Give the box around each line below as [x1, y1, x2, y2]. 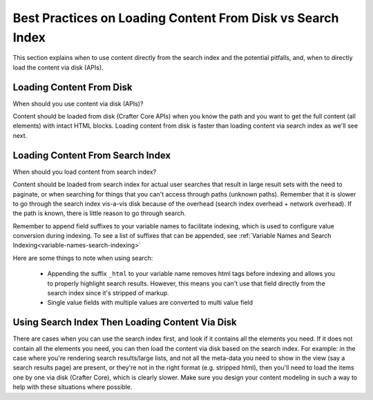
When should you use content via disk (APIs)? [12, 99, 144, 108]
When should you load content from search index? [12, 168, 157, 176]
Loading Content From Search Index [12, 149, 171, 161]
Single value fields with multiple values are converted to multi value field [47, 299, 254, 307]
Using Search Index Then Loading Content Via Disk [12, 317, 238, 328]
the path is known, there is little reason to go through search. [12, 209, 186, 217]
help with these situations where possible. [12, 383, 133, 391]
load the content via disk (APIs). [12, 63, 104, 72]
